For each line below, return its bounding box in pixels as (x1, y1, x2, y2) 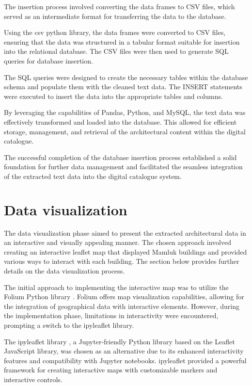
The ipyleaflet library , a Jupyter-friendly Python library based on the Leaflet (4, 336, 235, 346)
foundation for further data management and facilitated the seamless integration (4, 161, 243, 172)
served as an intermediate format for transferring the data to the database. (4, 11, 226, 21)
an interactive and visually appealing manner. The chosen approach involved (4, 237, 231, 247)
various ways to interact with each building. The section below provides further (4, 256, 239, 266)
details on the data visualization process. (4, 266, 125, 275)
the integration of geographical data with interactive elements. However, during (4, 301, 239, 311)
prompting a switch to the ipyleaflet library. (4, 320, 134, 330)
